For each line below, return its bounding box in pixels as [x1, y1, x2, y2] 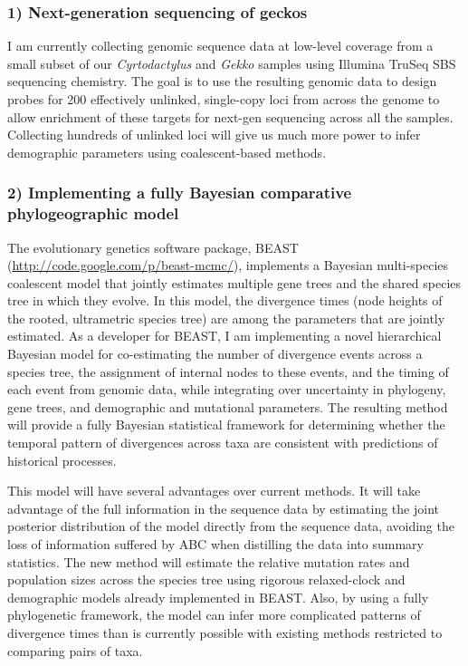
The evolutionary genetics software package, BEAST [7, 237, 299, 256]
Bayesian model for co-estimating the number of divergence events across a [7, 344, 423, 363]
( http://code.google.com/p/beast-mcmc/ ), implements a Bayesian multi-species [7, 256, 449, 275]
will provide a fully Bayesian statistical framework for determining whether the [7, 415, 445, 434]
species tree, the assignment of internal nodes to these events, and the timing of [7, 362, 449, 381]
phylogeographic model [7, 202, 179, 225]
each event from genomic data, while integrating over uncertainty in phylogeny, [7, 380, 446, 399]
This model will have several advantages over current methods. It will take [7, 481, 421, 500]
